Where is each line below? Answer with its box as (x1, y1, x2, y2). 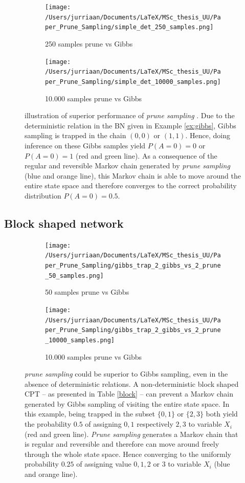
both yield (206, 408, 238, 419)
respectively (137, 419, 173, 429)
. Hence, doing (185, 130, 230, 141)
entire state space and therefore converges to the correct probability (25, 180, 237, 191)
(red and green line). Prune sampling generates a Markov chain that (25, 428, 238, 439)
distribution (25, 190, 61, 201)
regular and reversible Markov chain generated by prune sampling (25, 160, 230, 171)
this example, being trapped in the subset (25, 408, 155, 419)
